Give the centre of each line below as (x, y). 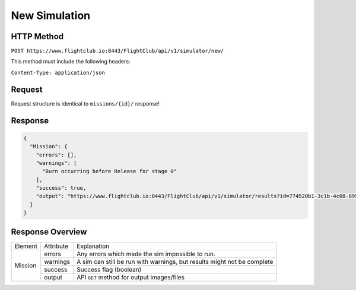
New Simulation (51, 15)
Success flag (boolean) (109, 269)
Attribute (56, 246)
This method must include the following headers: (71, 62)
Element (26, 246)
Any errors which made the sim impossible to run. (146, 254)
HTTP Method (37, 36)
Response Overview (49, 232)
